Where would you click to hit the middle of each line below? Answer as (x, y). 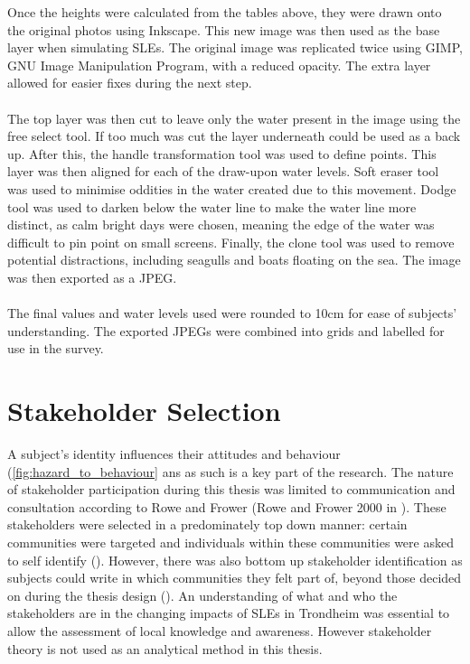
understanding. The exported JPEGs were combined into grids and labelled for (226, 330)
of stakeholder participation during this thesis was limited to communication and (231, 489)
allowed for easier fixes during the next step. (130, 83)
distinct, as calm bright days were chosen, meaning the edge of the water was (221, 224)
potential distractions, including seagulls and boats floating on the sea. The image (234, 260)
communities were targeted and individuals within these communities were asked (230, 542)
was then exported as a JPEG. (92, 277)
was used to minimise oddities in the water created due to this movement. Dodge (232, 188)
